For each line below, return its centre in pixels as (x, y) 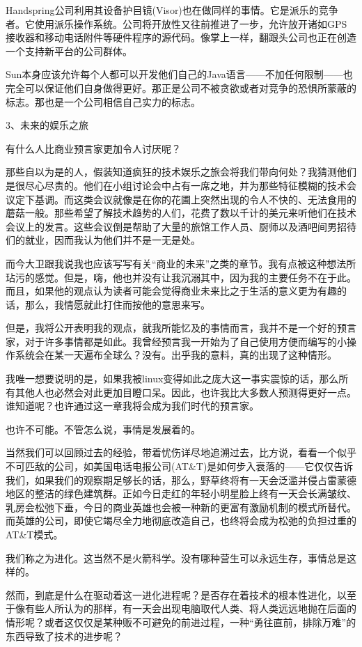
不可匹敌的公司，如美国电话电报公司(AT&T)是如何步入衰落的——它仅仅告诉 (180, 466)
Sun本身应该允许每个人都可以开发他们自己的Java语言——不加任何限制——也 (179, 74)
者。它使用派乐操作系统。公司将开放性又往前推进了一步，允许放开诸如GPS (176, 23)
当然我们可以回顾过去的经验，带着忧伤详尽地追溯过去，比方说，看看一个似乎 (181, 452)
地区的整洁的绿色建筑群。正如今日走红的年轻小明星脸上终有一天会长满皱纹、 (181, 493)
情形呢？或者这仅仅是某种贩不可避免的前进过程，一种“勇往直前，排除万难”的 (181, 622)
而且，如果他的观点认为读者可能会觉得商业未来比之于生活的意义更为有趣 (171, 291)
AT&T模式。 (34, 534)
